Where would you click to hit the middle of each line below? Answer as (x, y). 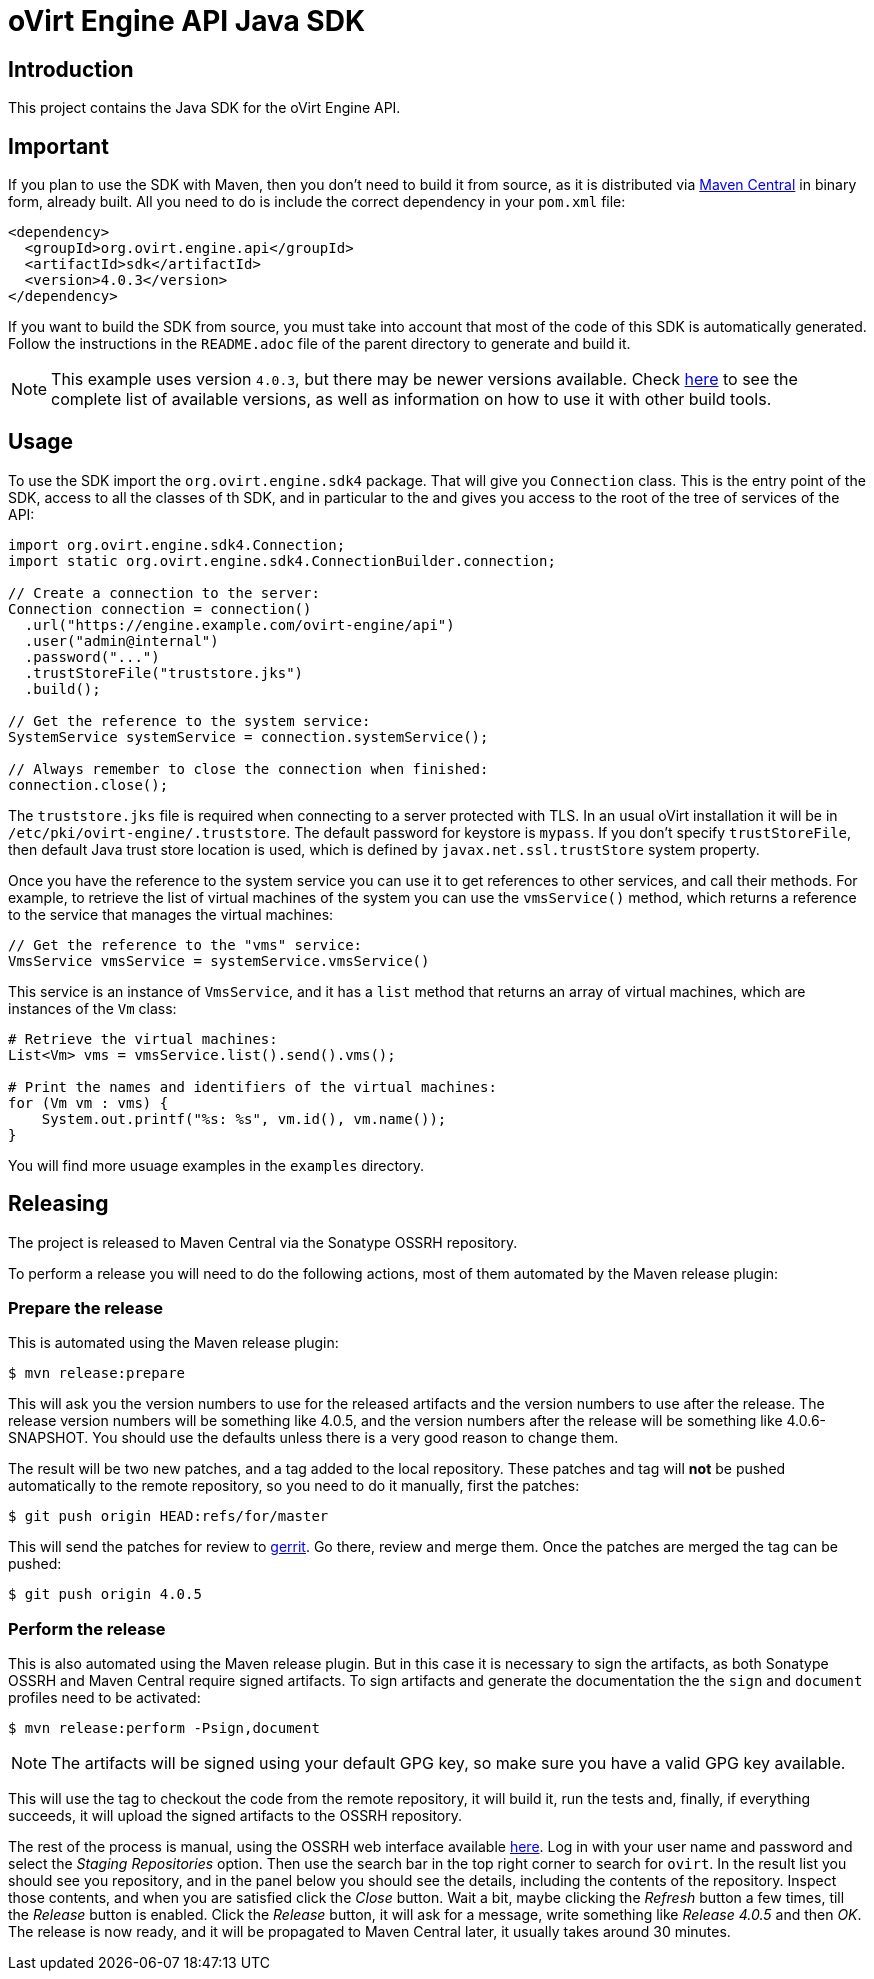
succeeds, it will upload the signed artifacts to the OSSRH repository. (235, 1816)
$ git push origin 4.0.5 (105, 1594)
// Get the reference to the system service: (189, 720)
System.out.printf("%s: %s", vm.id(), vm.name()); (244, 1118)
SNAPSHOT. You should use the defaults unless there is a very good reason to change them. (313, 1438)
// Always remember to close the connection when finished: (248, 768)
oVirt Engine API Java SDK (187, 21)
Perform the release (87, 1628)
